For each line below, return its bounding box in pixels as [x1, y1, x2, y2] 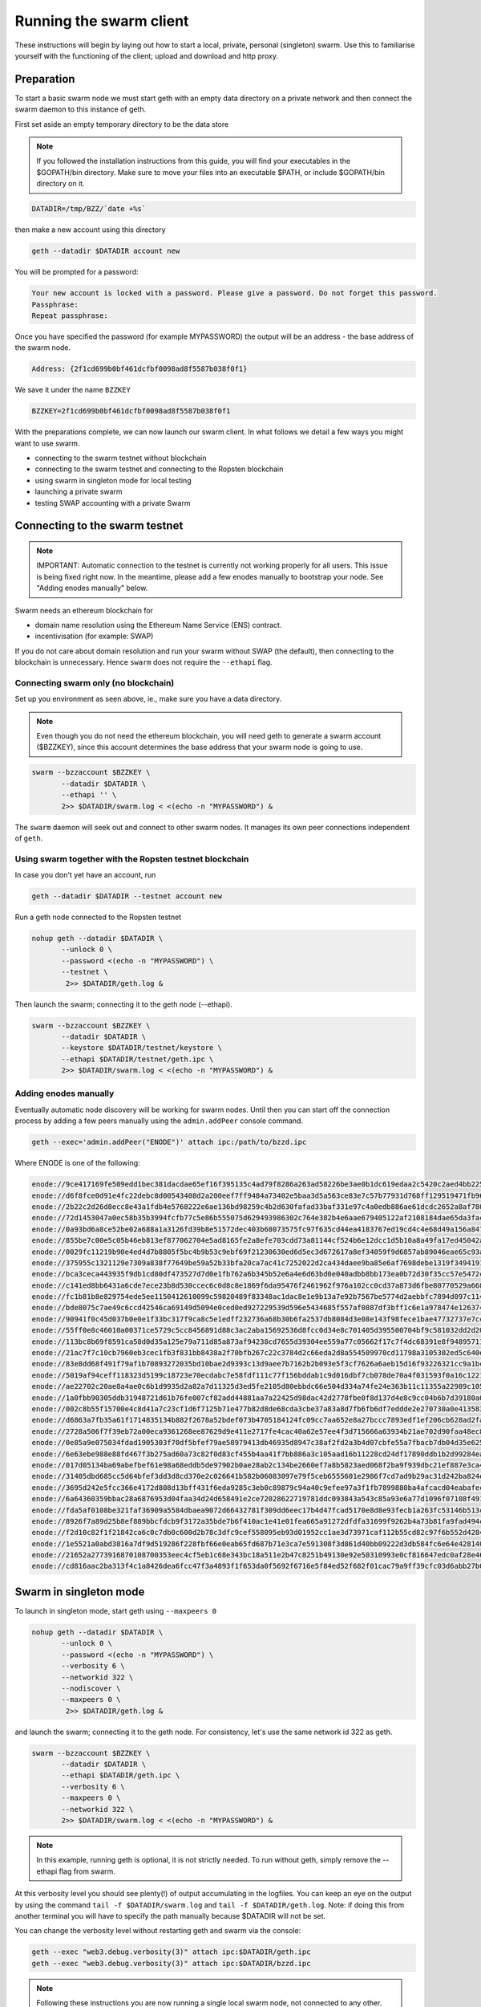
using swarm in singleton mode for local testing [34, 475, 192, 485]
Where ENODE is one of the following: [14, 1158, 140, 1168]
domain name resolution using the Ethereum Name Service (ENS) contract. [34, 620, 282, 629]
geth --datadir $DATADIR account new [31, 246, 180, 256]
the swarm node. [14, 343, 71, 352]
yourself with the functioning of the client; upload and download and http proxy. [14, 51, 278, 60]
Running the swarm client [14, 12, 189, 30]
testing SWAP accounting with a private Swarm [34, 498, 191, 507]
